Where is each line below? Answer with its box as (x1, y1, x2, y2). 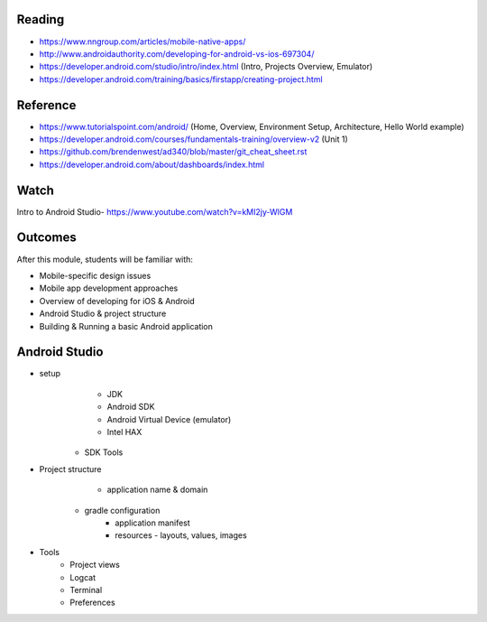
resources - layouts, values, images (115, 530, 247, 541)
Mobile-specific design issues (39, 270, 152, 281)
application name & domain (106, 484, 208, 496)
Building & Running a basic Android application (39, 320, 214, 331)
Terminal (69, 584, 103, 595)
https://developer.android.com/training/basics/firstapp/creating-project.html (39, 73, 324, 85)
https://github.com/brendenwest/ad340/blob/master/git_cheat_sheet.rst (39, 146, 308, 157)
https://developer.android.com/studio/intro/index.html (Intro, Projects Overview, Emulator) (39, 61, 373, 72)
